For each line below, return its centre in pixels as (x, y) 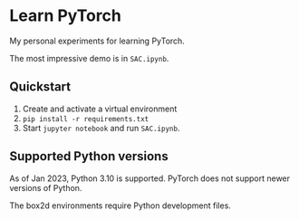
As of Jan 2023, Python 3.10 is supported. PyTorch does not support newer (150, 178)
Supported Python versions (89, 156)
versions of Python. (46, 187)
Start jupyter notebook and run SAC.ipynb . (101, 128)
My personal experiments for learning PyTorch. (97, 41)
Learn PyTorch (66, 16)
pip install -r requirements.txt (86, 119)
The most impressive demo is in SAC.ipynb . (89, 58)
